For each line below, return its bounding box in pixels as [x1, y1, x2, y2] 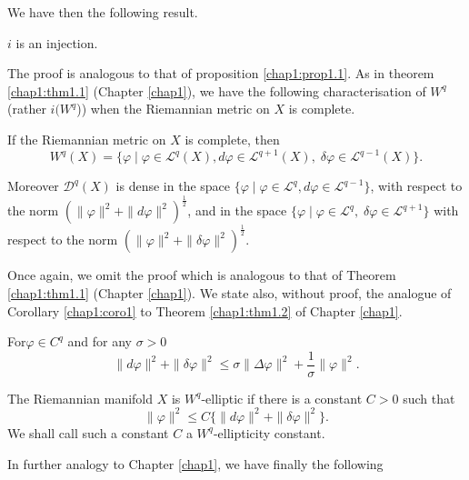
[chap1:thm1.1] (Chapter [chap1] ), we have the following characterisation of [7, 81, 426, 100]
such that [403, 388, 455, 407]
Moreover [7, 176, 59, 195]
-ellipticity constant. [213, 423, 325, 442]
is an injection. [15, 33, 98, 52]
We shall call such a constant [7, 423, 169, 442]
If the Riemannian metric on [7, 129, 166, 148]
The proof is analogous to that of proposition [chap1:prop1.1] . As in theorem [7, 64, 434, 83]
